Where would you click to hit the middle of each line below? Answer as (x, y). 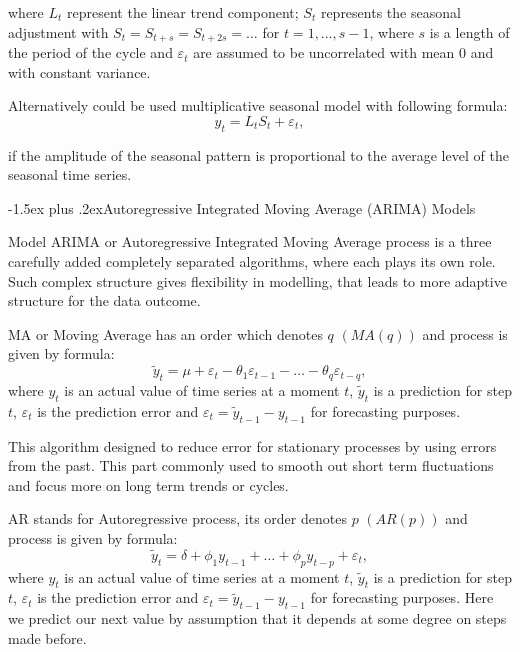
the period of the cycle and (90, 52)
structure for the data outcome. (104, 300)
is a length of (469, 31)
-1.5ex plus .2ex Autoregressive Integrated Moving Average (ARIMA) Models (242, 207)
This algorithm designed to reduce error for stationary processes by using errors (252, 445)
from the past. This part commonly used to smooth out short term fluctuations (251, 465)
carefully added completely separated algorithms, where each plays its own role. (252, 261)
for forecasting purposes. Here (402, 597)
